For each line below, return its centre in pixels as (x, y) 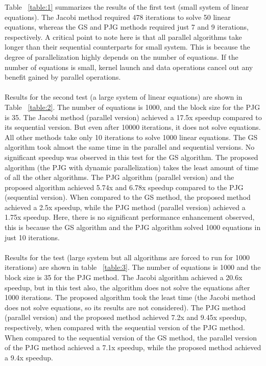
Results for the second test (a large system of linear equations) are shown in (124, 97)
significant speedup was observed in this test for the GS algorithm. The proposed (131, 157)
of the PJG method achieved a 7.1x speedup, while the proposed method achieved (133, 347)
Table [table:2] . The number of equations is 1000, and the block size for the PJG (132, 107)
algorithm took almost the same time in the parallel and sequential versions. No (130, 147)
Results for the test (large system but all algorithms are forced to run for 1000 (127, 257)
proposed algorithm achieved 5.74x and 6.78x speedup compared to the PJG (124, 187)
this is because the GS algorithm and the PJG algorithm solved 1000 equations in (133, 227)
